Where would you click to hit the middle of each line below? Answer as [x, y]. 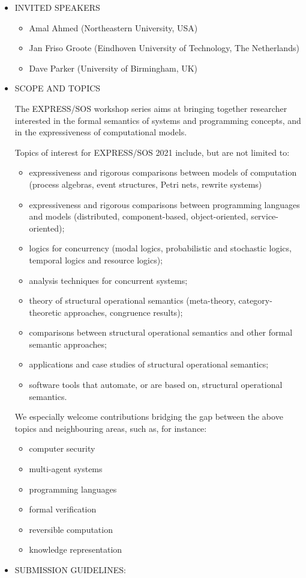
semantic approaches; [68, 344]
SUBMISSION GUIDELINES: [70, 570]
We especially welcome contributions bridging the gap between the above [149, 417]
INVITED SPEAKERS [57, 7]
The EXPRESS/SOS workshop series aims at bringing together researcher [151, 108]
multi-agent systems [66, 469]
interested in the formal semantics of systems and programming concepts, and [158, 120]
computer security [62, 448]
